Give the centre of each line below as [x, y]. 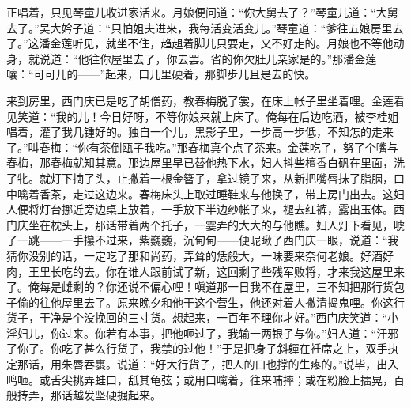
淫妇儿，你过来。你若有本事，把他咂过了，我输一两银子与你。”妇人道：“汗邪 [203, 332]
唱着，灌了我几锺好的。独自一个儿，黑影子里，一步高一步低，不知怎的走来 [200, 132]
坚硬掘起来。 [128, 395]
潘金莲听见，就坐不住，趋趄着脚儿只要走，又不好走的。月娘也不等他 [216, 43]
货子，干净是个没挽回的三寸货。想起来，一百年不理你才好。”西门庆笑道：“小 [203, 317]
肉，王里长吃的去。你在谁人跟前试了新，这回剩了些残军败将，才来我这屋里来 [205, 271]
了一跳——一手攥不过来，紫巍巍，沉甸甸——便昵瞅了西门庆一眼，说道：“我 [203, 240]
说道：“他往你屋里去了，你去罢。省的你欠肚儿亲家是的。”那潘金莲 [208, 58]
